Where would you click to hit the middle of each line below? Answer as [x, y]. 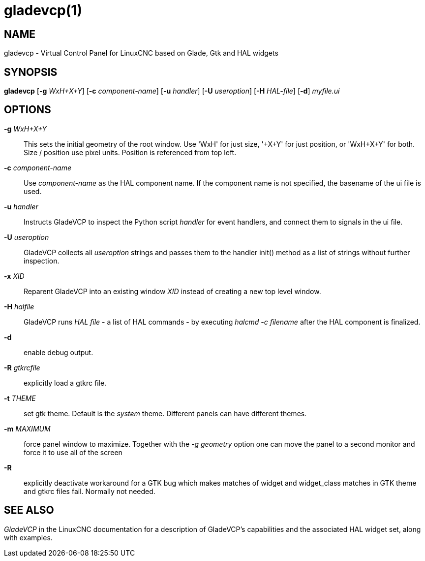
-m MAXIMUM [27, 429]
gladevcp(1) [43, 10]
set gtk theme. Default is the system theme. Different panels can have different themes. [165, 413]
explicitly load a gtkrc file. [65, 383]
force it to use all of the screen [73, 452]
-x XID [14, 276]
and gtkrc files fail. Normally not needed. [90, 491]
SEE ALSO [29, 510]
